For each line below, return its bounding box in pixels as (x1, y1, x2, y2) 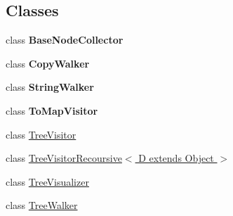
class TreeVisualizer (6, 174, 89, 189)
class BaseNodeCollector (6, 32, 124, 47)
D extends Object (138, 151, 214, 165)
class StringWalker (6, 80, 94, 94)
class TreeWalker (6, 198, 78, 212)
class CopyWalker (6, 56, 90, 70)
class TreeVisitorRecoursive (6, 151, 122, 165)
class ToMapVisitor (6, 103, 98, 117)
